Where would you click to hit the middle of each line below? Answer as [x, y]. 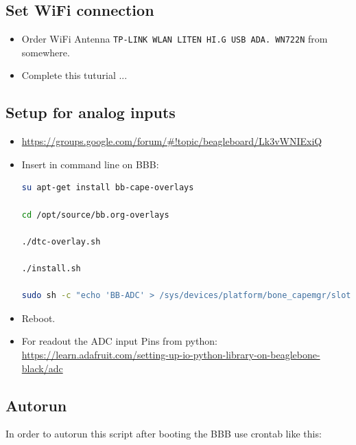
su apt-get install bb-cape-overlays [108, 188]
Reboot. [38, 318]
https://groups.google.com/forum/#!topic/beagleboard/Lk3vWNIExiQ [172, 141]
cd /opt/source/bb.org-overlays [95, 215]
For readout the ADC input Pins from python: [119, 341]
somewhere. [46, 52]
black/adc [42, 368]
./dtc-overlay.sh [61, 241]
